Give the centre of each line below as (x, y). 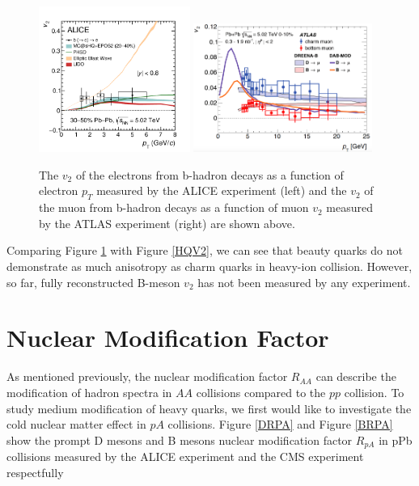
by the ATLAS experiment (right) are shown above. (167, 223)
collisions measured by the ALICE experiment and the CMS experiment (185, 456)
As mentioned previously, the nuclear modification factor (147, 376)
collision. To (374, 392)
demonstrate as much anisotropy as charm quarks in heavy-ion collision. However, (209, 266)
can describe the (356, 376)
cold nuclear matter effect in (76, 424)
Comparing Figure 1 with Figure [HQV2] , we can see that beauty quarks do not (205, 250)
